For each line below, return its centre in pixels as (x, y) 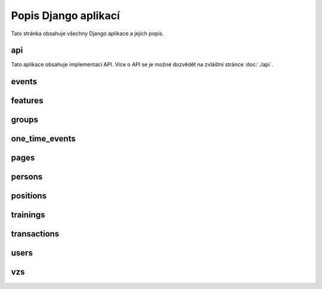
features (27, 101)
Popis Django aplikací (66, 16)
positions (29, 196)
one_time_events (43, 139)
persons (27, 177)
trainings (28, 215)
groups (25, 120)
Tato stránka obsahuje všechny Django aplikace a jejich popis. (87, 33)
